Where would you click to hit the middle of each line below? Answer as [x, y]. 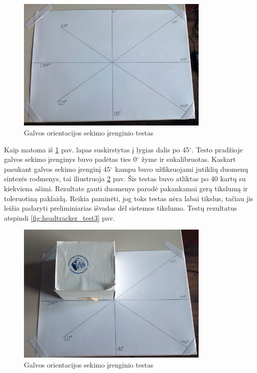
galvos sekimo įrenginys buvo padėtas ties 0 [71, 159]
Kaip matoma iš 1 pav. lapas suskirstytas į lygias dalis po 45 [97, 149]
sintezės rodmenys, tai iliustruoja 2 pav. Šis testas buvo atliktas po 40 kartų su [125, 179]
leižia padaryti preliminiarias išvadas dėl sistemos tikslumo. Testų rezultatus [121, 208]
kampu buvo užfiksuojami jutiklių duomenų [182, 169]
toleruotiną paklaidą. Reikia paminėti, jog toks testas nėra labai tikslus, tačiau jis [129, 198]
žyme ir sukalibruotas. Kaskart [189, 159]
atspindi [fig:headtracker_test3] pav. [59, 217]
